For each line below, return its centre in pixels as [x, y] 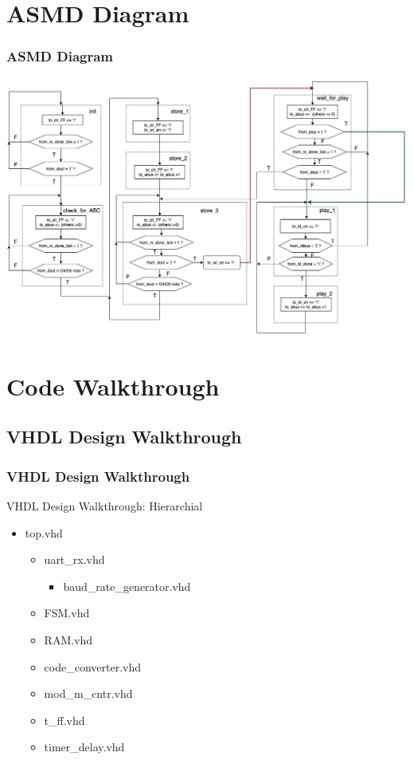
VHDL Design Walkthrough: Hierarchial [105, 505]
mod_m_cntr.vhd [88, 693]
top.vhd [44, 532]
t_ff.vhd [64, 720]
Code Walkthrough [113, 386]
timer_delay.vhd [84, 747]
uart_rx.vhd [74, 559]
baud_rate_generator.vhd [127, 586]
